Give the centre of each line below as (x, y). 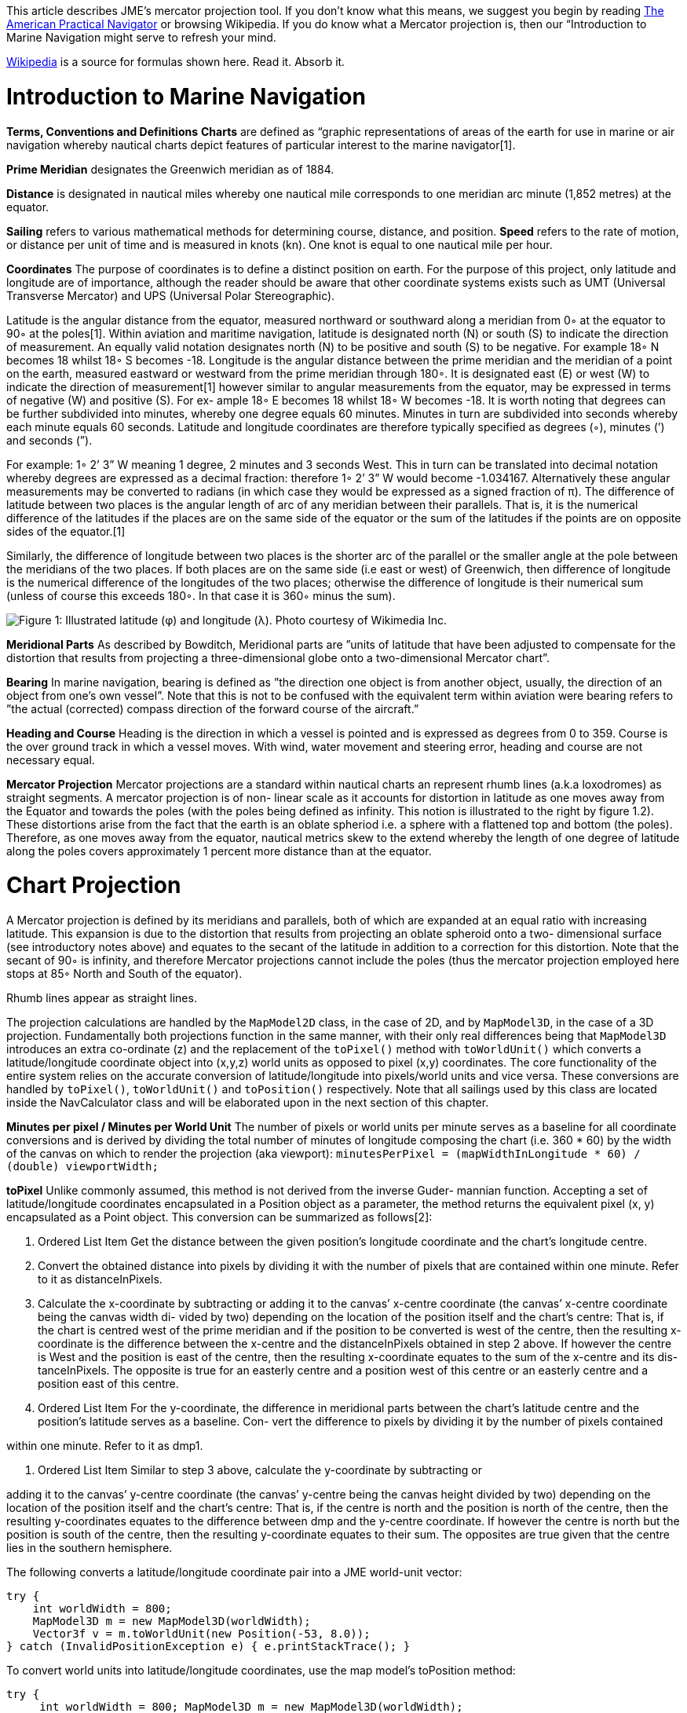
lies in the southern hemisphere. (90, 1548)
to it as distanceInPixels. (100, 1279)
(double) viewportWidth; (82, 1166)
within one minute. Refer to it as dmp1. (105, 1446)
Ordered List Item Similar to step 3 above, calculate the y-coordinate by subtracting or (260, 1470)
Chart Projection (94, 886)
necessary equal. (51, 760)
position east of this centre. (108, 1384)
